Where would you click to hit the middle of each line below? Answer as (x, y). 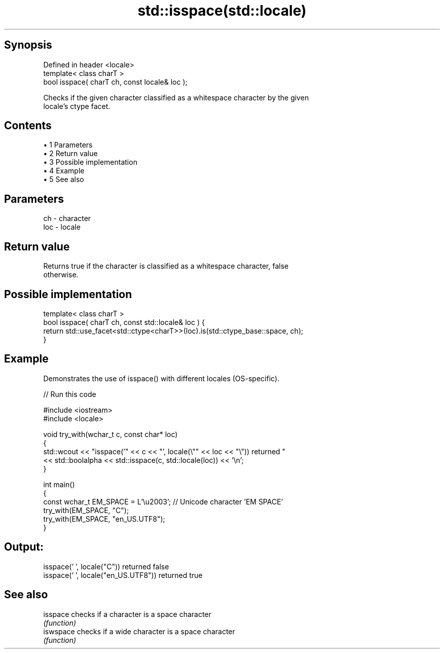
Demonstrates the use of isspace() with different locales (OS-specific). (161, 378)
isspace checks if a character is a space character (127, 614)
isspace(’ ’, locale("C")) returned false (106, 566)
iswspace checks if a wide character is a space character (139, 631)
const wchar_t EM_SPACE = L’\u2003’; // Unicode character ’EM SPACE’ (163, 501)
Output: (24, 547)
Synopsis (28, 45)
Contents (28, 126)
